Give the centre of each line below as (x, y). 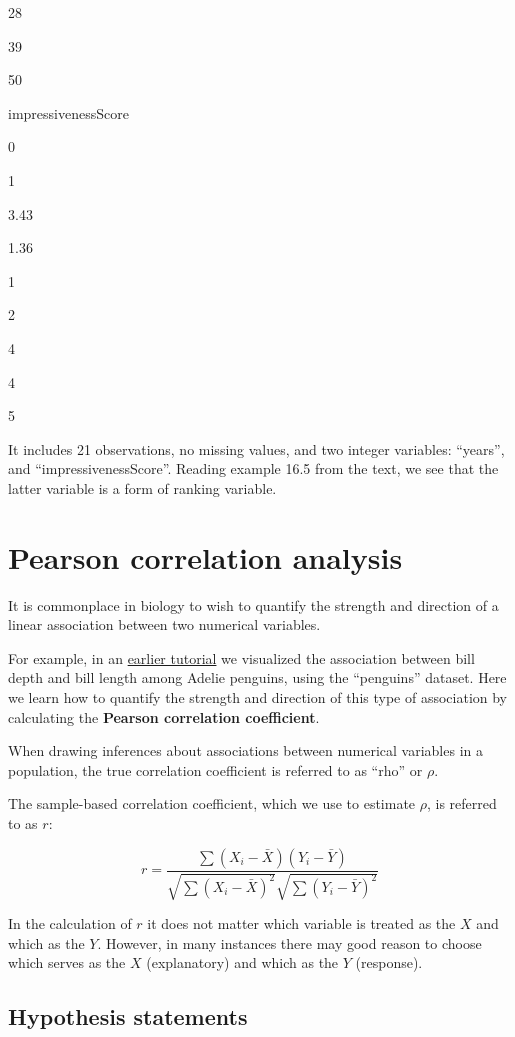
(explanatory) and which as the (242, 962)
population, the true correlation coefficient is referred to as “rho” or (215, 769)
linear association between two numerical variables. (164, 624)
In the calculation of (70, 922)
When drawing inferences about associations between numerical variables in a (245, 750)
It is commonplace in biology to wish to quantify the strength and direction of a (253, 604)
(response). (389, 962)
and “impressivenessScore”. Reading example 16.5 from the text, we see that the (253, 468)
